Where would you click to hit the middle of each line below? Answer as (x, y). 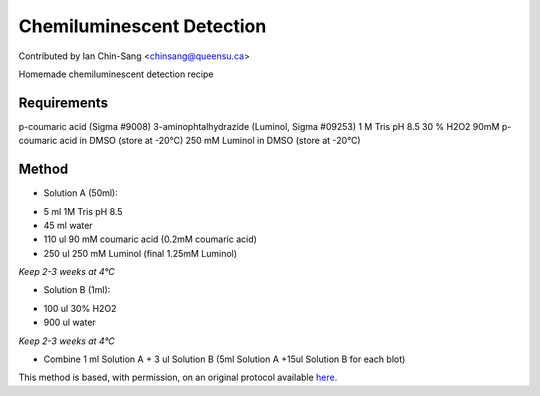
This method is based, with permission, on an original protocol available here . (178, 377)
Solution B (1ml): (77, 290)
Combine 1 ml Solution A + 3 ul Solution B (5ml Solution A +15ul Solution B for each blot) (224, 359)
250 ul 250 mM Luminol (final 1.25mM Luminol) (140, 253)
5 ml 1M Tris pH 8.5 (83, 211)
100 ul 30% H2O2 (80, 308)
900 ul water (70, 322)
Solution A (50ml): (81, 193)
